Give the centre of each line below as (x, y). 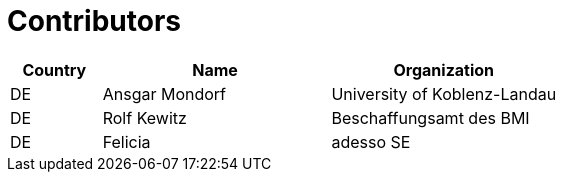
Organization (444, 69)
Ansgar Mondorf (164, 93)
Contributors (94, 21)
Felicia (126, 141)
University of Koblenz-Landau (444, 93)
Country (54, 69)
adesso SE (371, 141)
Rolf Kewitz (144, 117)
